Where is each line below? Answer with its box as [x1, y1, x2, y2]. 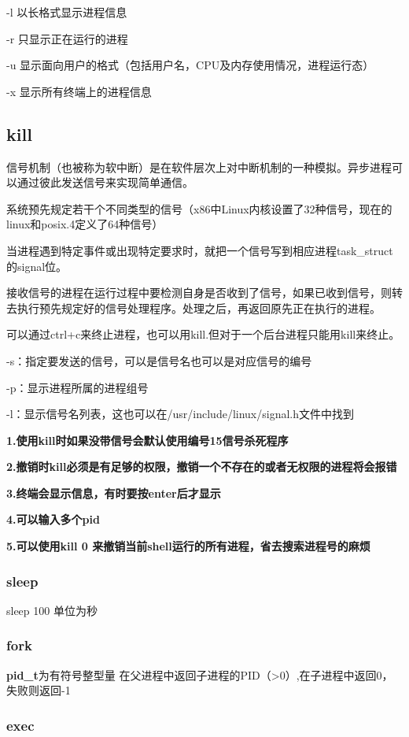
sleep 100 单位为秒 [6, 602, 98, 618]
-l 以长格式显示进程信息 [6, 4, 127, 20]
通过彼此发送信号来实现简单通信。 [17, 174, 193, 191]
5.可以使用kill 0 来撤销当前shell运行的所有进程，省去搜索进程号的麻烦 [6, 538, 370, 554]
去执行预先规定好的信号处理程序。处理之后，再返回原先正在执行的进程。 [6, 299, 381, 316]
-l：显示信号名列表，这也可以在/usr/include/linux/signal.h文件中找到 [6, 406, 355, 422]
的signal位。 [6, 257, 68, 274]
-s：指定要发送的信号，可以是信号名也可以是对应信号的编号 [6, 352, 312, 368]
